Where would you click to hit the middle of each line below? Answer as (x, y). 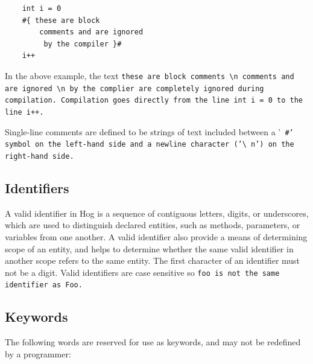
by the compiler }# (83, 44)
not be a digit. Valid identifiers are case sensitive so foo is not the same (142, 272)
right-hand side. (40, 156)
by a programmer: (38, 353)
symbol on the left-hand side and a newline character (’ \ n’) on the (150, 145)
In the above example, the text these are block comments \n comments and (150, 75)
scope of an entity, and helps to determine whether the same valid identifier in (149, 248)
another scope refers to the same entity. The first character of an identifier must (153, 260)
